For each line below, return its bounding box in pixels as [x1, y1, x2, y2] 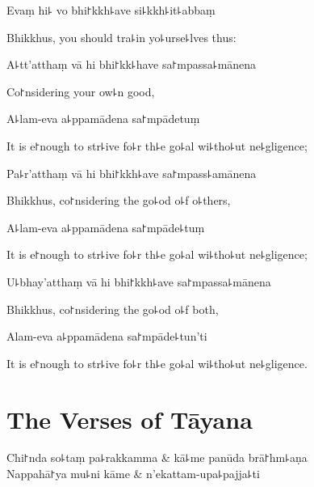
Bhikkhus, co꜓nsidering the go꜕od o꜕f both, [6, 300, 219, 317]
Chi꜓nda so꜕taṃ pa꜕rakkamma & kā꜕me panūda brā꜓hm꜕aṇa [6, 449, 308, 466]
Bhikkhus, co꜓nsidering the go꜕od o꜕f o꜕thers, [6, 192, 231, 209]
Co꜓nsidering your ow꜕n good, [6, 83, 155, 100]
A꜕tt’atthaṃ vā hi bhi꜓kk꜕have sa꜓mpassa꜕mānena [6, 56, 257, 73]
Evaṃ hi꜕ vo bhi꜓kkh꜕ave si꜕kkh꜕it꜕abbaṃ [6, 2, 216, 18]
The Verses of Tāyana [6, 402, 253, 435]
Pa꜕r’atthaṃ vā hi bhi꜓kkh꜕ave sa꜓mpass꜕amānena [6, 164, 257, 181]
